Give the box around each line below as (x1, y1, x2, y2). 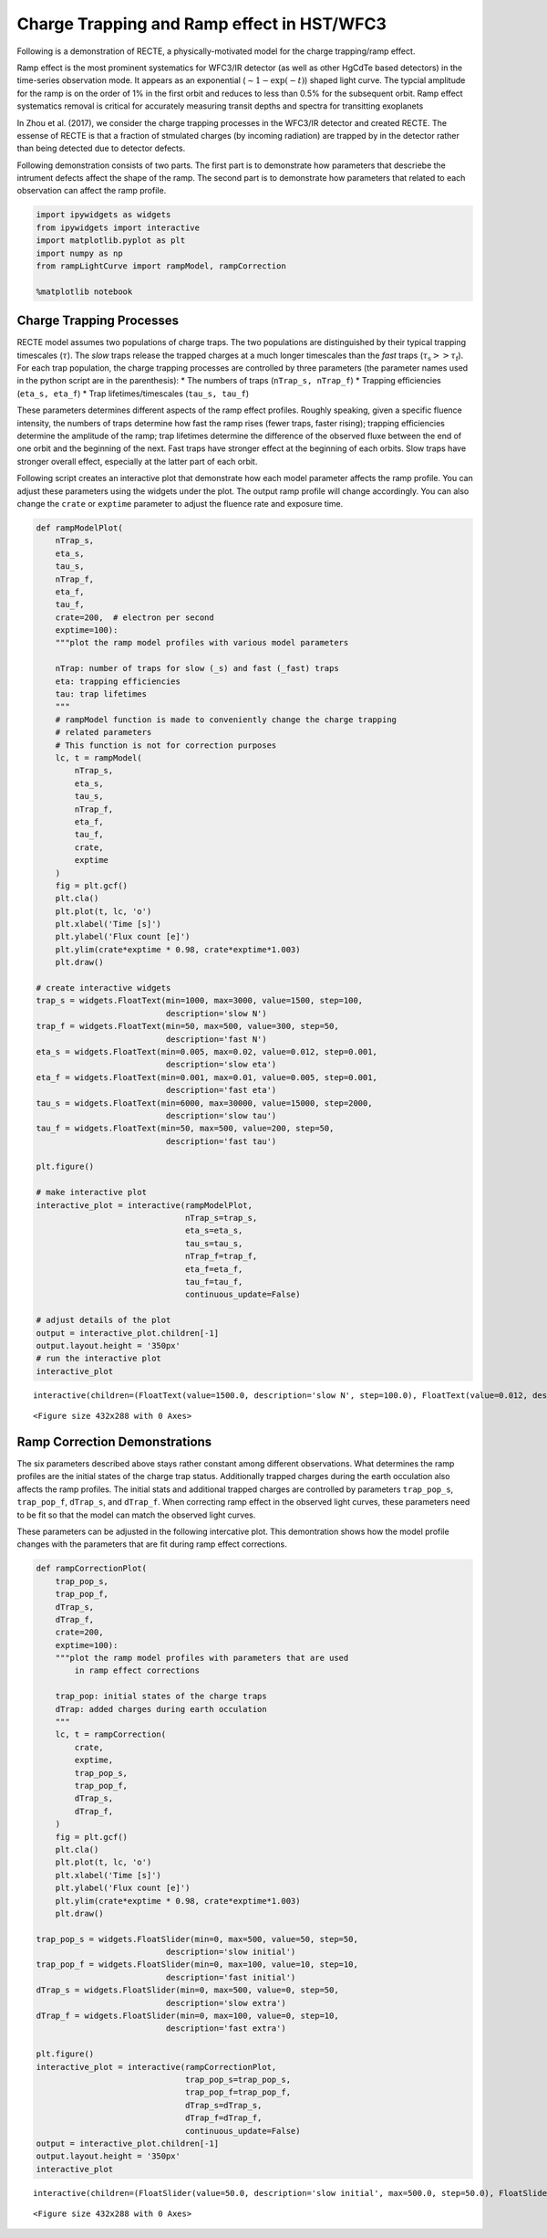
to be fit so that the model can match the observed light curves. (16, 1509, 256, 1520)
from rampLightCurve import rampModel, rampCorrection (36, 261, 286, 271)
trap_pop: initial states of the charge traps (55, 1691, 268, 1702)
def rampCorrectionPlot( (36, 1563, 148, 1574)
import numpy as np (36, 247, 123, 258)
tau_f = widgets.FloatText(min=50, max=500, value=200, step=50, (36, 1123, 335, 1134)
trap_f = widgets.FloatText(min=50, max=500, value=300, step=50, (36, 1021, 339, 1032)
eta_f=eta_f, (184, 1264, 243, 1274)
